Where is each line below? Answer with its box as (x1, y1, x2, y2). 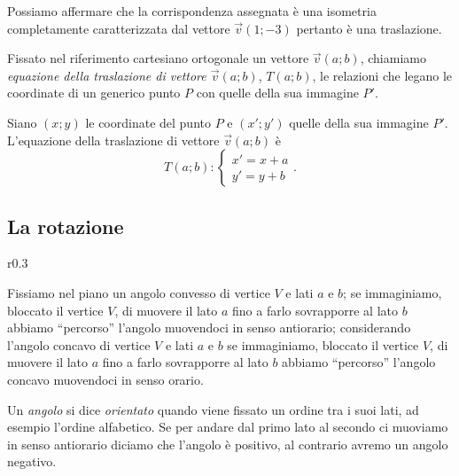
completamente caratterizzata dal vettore (7, 19, 230, 37)
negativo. (7, 452, 57, 471)
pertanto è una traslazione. (296, 19, 442, 37)
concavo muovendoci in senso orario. (7, 370, 204, 388)
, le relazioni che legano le (312, 66, 453, 84)
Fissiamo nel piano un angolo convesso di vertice (7, 283, 270, 301)
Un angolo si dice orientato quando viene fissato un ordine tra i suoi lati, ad (7, 400, 419, 418)
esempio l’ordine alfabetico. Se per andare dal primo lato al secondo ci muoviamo (7, 417, 448, 436)
